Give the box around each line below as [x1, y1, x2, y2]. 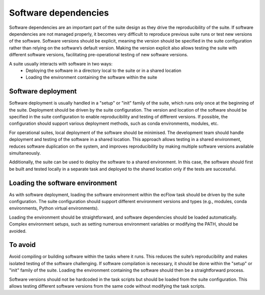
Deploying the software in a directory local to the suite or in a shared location [26, 68, 182, 73]
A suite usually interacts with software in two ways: [9, 61, 113, 67]
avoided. [9, 228, 27, 234]
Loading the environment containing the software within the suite [26, 74, 158, 80]
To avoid [9, 241, 36, 249]
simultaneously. [9, 150, 41, 156]
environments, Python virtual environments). [9, 205, 99, 211]
